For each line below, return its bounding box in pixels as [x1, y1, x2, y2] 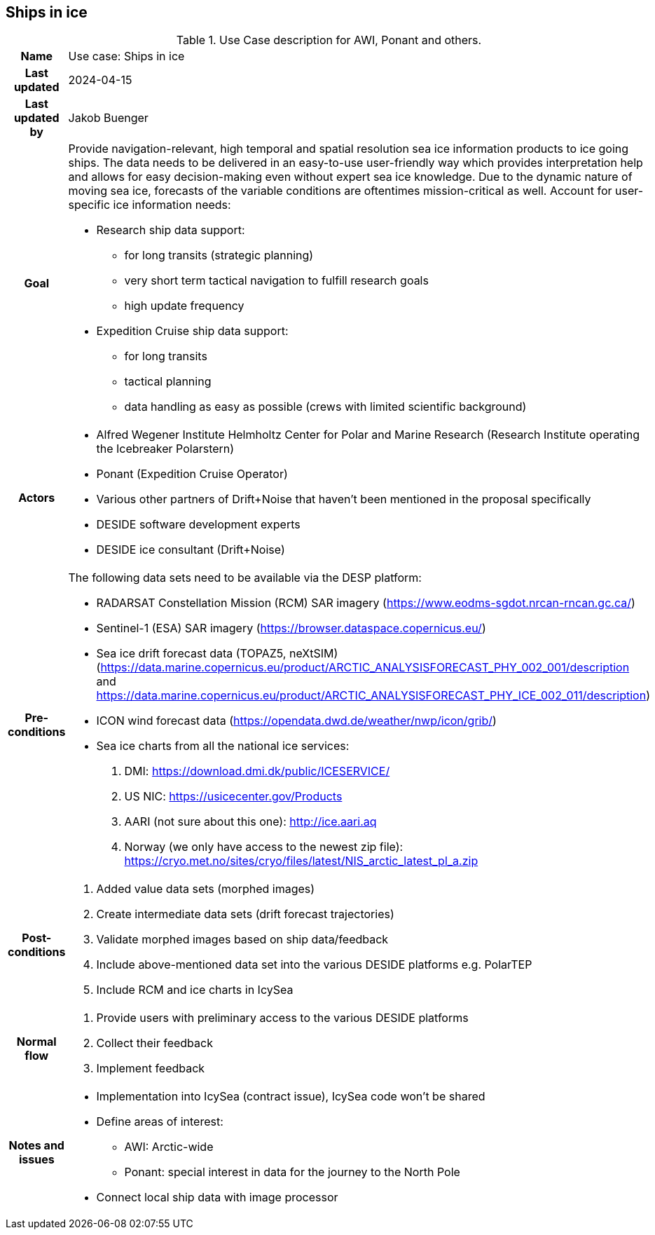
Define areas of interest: [96, 1114, 223, 1129]
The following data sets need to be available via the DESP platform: [68, 571, 422, 585]
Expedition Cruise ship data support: [96, 324, 289, 339]
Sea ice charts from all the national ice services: [96, 739, 350, 753]
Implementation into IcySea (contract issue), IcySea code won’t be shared [96, 1089, 485, 1104]
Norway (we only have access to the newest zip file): [124, 840, 404, 854]
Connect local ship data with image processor [96, 1190, 338, 1205]
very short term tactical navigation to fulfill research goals [124, 273, 429, 288]
